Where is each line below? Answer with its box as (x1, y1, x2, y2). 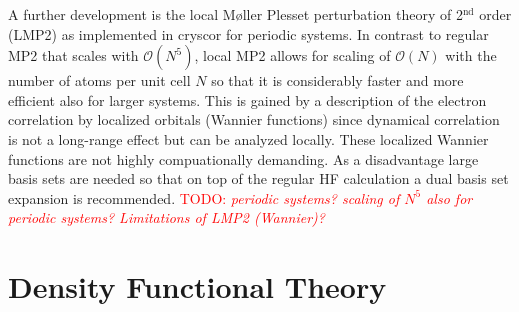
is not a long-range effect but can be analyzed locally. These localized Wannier (8, 128, 489, 149)
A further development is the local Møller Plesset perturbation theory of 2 (8, 4, 463, 24)
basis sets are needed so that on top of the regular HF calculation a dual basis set (8, 168, 509, 189)
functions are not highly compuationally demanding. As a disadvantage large (8, 148, 479, 169)
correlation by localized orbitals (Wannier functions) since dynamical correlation (8, 109, 500, 130)
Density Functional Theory (8, 266, 387, 307)
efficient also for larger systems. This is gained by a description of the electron (8, 89, 487, 110)
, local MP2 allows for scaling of (194, 45, 391, 66)
